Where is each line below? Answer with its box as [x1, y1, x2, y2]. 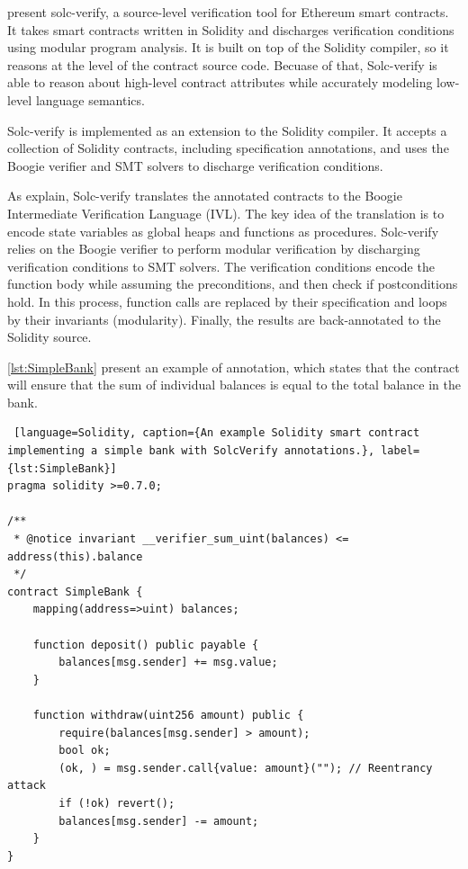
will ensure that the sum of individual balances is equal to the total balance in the [7, 375, 461, 394]
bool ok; [58, 744, 111, 757]
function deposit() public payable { [32, 638, 259, 651]
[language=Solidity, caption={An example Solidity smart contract [13, 426, 420, 440]
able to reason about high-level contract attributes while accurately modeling [7, 73, 433, 92]
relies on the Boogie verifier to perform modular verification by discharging [7, 239, 420, 258]
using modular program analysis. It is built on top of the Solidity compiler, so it [7, 38, 449, 57]
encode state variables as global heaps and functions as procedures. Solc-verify [7, 221, 439, 240]
